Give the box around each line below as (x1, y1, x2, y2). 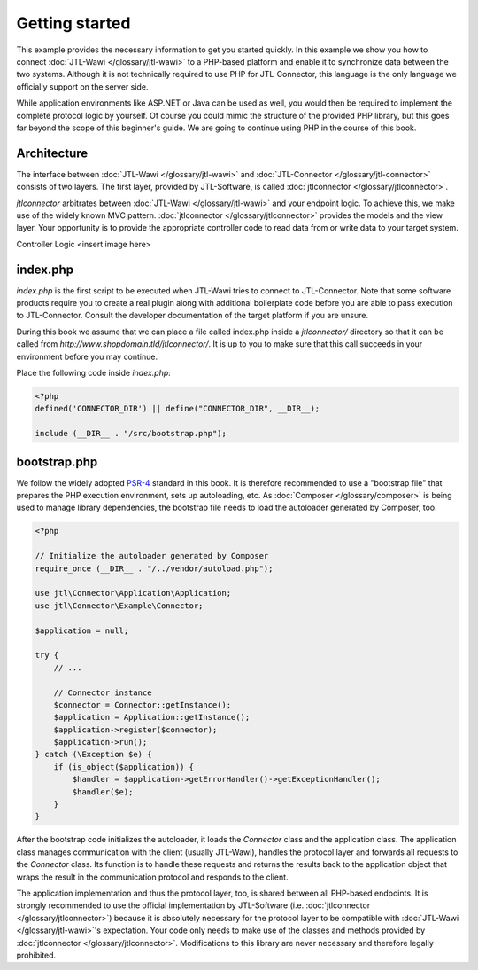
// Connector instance (53, 687, 152, 698)
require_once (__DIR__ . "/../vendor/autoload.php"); (35, 563, 274, 574)
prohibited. (16, 950, 57, 960)
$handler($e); (72, 786, 134, 797)
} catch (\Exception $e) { (35, 749, 152, 760)
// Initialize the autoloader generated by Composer (35, 551, 269, 561)
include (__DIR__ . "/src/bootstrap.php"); (35, 428, 227, 439)
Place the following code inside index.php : (16, 368, 172, 378)
